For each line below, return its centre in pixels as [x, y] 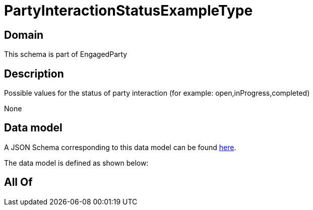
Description [34, 74]
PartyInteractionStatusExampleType [129, 11]
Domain [24, 35]
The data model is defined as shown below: [76, 163]
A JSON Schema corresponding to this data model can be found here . [120, 147]
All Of [18, 182]
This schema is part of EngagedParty [66, 54]
